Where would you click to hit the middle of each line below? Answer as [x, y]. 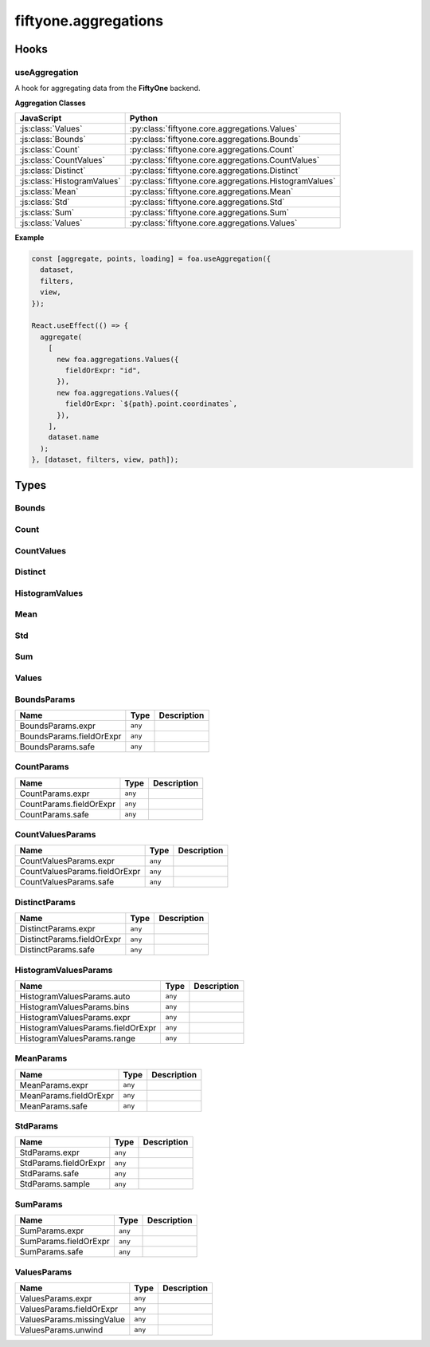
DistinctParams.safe [57, 950]
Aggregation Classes [51, 103]
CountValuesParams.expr [67, 861]
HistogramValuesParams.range [77, 1038]
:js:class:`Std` [45, 202]
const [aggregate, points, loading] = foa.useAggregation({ [151, 259]
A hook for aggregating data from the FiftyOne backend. [107, 89]
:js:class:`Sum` [47, 213]
